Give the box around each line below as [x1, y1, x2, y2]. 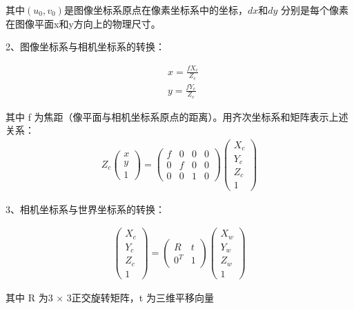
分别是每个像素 [281, 3, 349, 17]
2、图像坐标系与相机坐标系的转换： [6, 39, 165, 54]
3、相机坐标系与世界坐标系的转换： [6, 201, 165, 216]
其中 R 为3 [6, 290, 53, 304]
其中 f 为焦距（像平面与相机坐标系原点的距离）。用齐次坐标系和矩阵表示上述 [6, 109, 348, 123]
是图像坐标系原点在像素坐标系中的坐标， [63, 3, 248, 17]
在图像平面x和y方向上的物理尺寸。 [6, 16, 161, 30]
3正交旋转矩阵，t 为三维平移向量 [66, 290, 214, 304]
